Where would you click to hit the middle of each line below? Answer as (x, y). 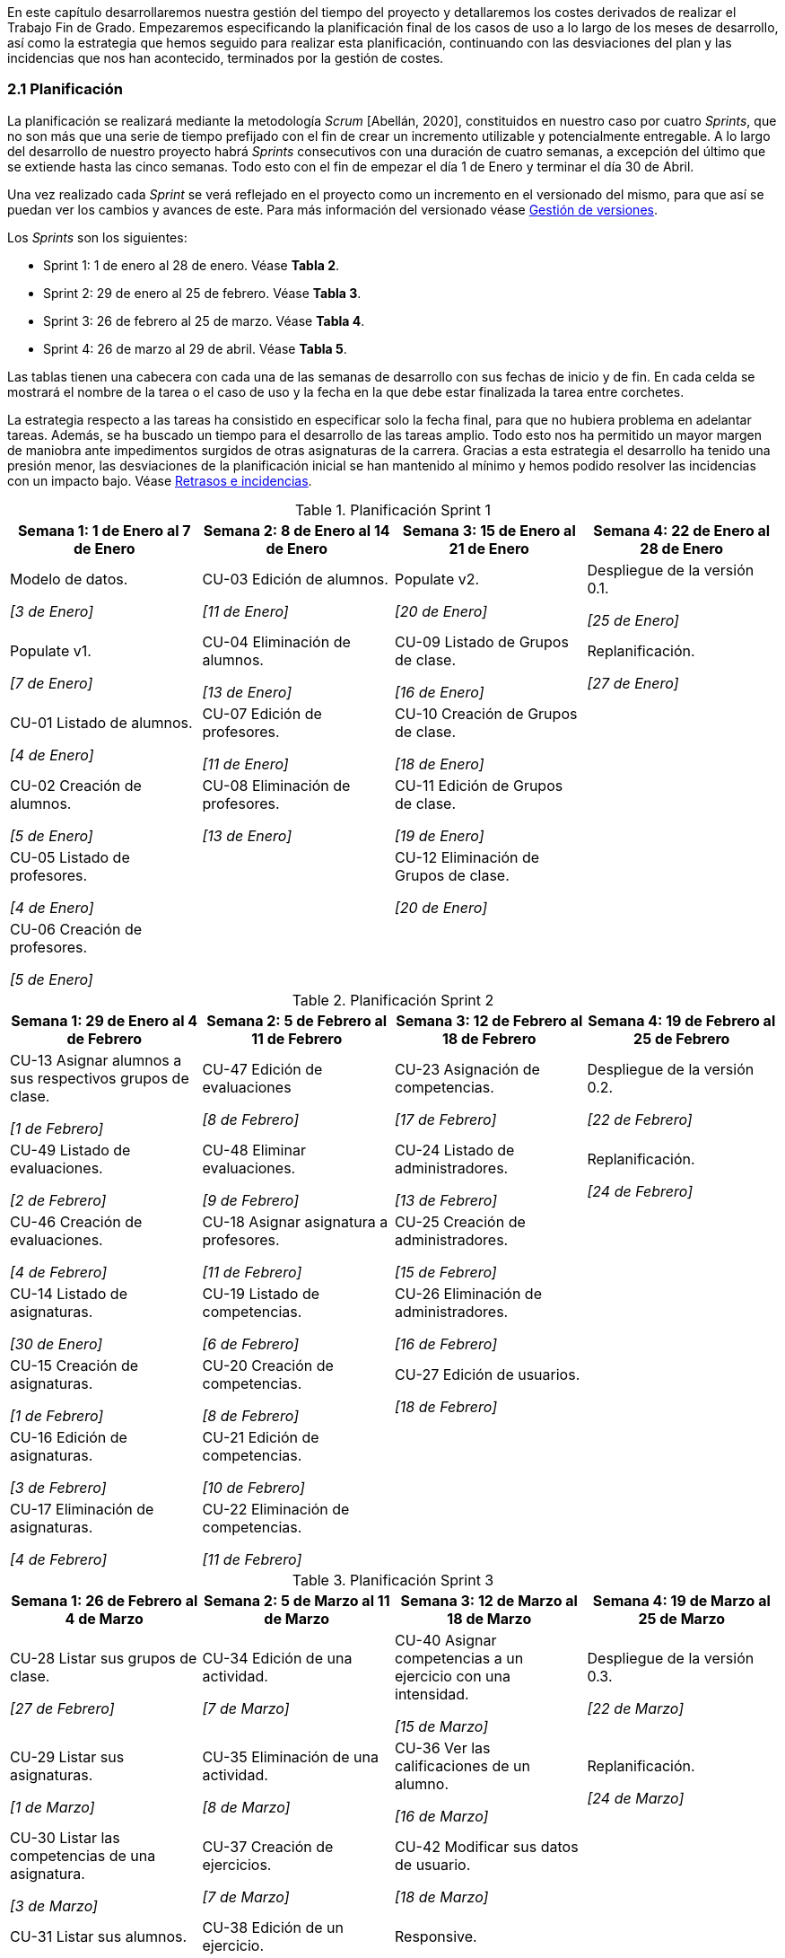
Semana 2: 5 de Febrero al (297, 1020)
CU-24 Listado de (455, 1150)
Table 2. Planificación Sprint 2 (393, 1000)
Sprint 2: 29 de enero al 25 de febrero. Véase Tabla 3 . (202, 293)
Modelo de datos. (69, 579)
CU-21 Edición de (261, 1437)
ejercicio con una (453, 1676)
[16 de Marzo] (442, 1816)
